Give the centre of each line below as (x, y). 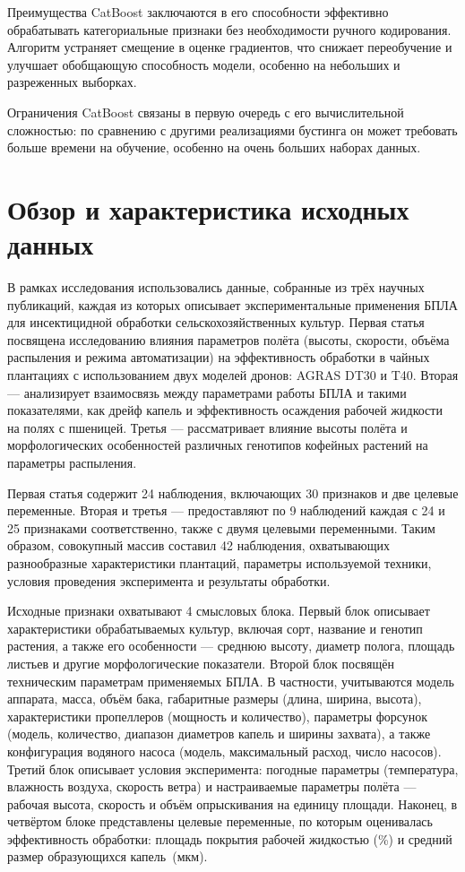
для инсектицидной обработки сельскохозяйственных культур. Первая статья (216, 322)
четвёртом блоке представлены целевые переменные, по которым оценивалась (220, 821)
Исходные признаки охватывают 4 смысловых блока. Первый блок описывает (219, 611)
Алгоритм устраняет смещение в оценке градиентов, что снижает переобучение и (230, 47)
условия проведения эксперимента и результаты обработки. (169, 580)
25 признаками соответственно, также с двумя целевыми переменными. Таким (221, 527)
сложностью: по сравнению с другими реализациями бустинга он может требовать (232, 130)
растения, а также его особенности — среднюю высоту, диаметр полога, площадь (231, 646)
